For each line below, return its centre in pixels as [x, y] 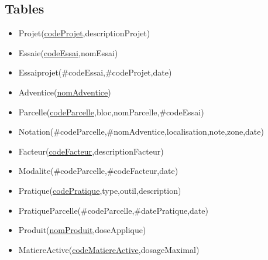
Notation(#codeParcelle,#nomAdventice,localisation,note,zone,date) [141, 131]
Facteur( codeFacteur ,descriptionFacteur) [91, 151]
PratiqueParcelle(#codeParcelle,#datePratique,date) [113, 210]
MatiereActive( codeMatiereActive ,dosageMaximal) [109, 249]
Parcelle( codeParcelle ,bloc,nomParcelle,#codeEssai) [111, 112]
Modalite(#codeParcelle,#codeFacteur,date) [98, 171]
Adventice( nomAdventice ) [65, 92]
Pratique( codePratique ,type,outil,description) [100, 190]
